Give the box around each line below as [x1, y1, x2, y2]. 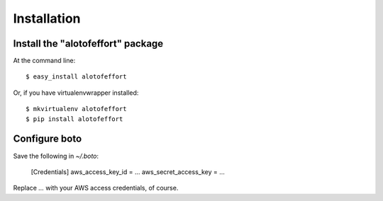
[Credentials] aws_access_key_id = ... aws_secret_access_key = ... [30, 167, 225, 176]
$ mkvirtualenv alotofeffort [26, 105, 127, 113]
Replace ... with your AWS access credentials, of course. [13, 184, 179, 193]
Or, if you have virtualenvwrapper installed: [13, 88, 139, 97]
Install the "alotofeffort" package [13, 38, 164, 50]
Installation [13, 11, 81, 26]
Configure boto [13, 133, 82, 145]
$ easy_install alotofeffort [26, 73, 127, 81]
